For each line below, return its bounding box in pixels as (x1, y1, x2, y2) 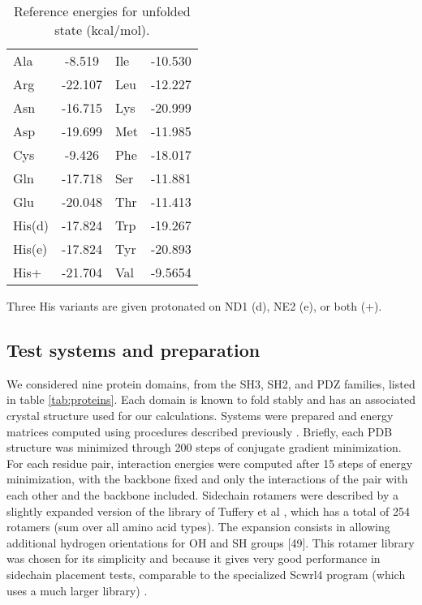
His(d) (13, 216, 50, 234)
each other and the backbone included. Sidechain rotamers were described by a (6, 486, 398, 503)
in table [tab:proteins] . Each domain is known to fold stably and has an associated (6, 391, 416, 408)
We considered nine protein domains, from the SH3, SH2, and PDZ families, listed (6, 375, 416, 392)
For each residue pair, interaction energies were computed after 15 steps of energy (6, 454, 413, 471)
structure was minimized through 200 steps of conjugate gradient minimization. (6, 439, 402, 456)
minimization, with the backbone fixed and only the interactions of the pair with (6, 470, 408, 487)
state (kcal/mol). (54, 20, 150, 39)
